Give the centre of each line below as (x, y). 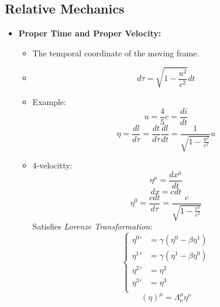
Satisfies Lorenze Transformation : (92, 226)
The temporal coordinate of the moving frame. (116, 53)
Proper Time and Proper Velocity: (90, 33)
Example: (49, 101)
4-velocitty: (52, 165)
